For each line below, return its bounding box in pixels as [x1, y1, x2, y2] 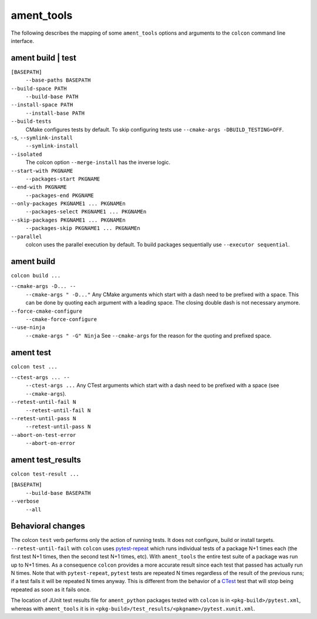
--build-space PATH [11, 85, 67, 92]
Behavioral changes [11, 521, 85, 531]
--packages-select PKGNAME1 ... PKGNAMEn [25, 209, 147, 215]
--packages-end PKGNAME [25, 192, 94, 199]
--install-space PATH [11, 102, 73, 108]
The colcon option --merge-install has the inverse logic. [25, 159, 170, 166]
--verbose [11, 498, 39, 505]
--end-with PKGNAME [11, 184, 67, 190]
